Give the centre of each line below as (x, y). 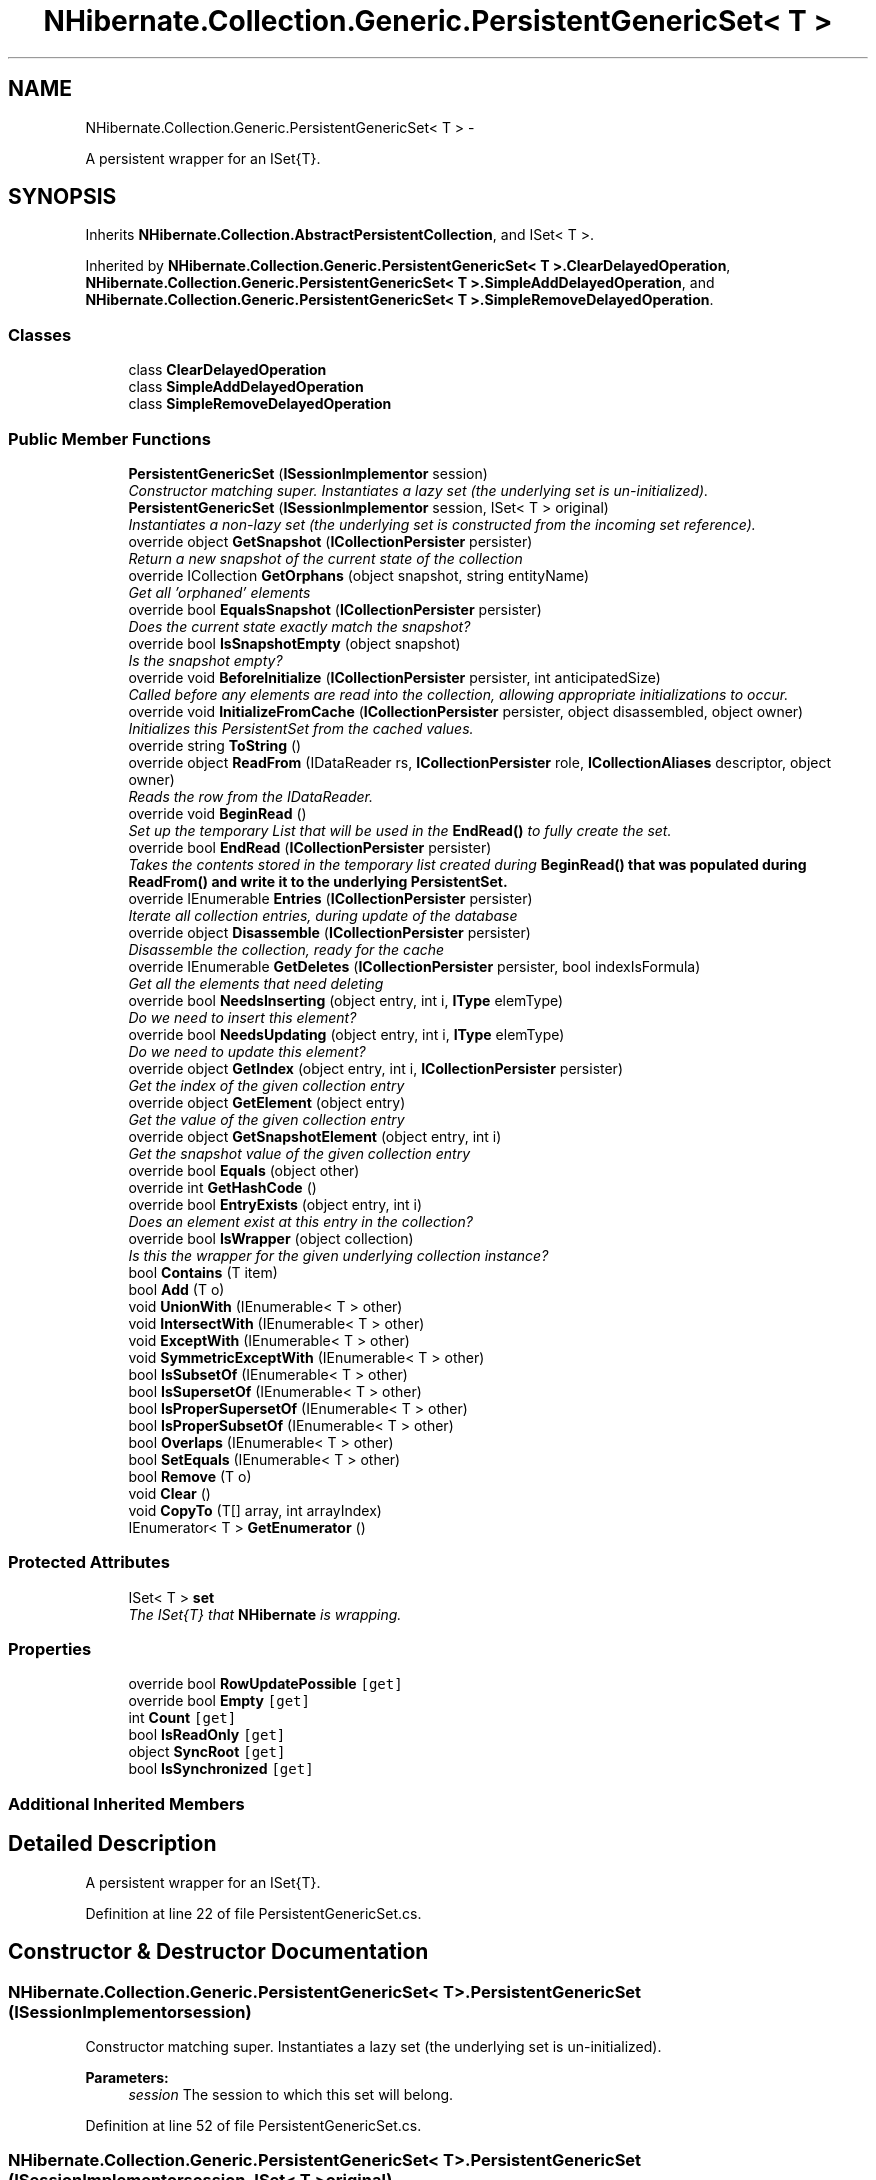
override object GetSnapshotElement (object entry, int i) (315, 1136)
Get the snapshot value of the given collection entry (299, 1153)
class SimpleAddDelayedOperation (246, 387)
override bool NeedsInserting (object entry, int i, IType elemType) (346, 1000)
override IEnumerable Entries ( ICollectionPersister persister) (330, 898)
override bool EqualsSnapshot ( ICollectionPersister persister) (335, 609)
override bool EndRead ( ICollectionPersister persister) (310, 847)
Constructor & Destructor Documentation (218, 1952)
